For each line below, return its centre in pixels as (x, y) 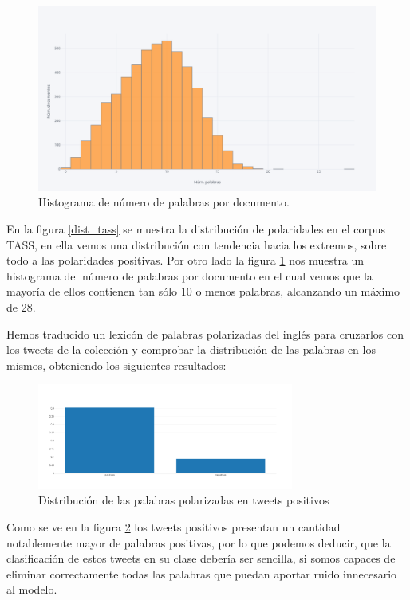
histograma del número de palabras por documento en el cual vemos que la (189, 275)
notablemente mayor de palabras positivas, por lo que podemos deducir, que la (199, 542)
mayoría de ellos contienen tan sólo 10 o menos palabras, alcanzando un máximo (203, 291)
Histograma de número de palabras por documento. (164, 202)
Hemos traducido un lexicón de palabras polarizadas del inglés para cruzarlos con (205, 333)
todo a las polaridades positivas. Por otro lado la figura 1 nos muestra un (185, 260)
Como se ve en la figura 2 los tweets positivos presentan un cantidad (173, 526)
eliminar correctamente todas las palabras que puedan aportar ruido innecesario (202, 573)
